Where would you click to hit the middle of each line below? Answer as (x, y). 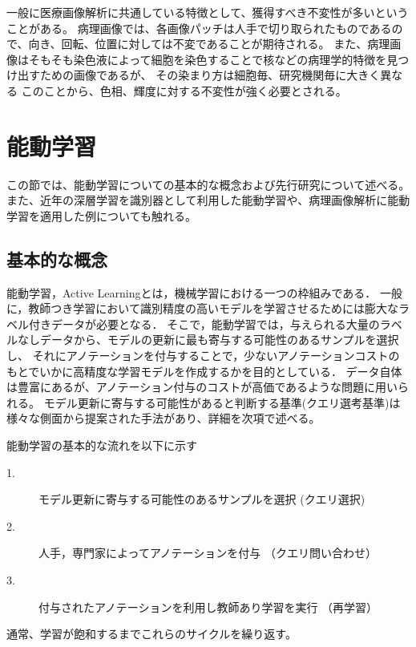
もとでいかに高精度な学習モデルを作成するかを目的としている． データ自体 (204, 371)
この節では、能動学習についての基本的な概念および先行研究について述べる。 (208, 184)
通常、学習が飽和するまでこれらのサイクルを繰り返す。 (151, 634)
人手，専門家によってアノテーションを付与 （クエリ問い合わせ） (208, 553)
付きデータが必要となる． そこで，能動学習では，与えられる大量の (204, 323)
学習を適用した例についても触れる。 (101, 215)
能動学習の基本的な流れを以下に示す (102, 445)
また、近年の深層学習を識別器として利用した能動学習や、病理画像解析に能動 (208, 200)
